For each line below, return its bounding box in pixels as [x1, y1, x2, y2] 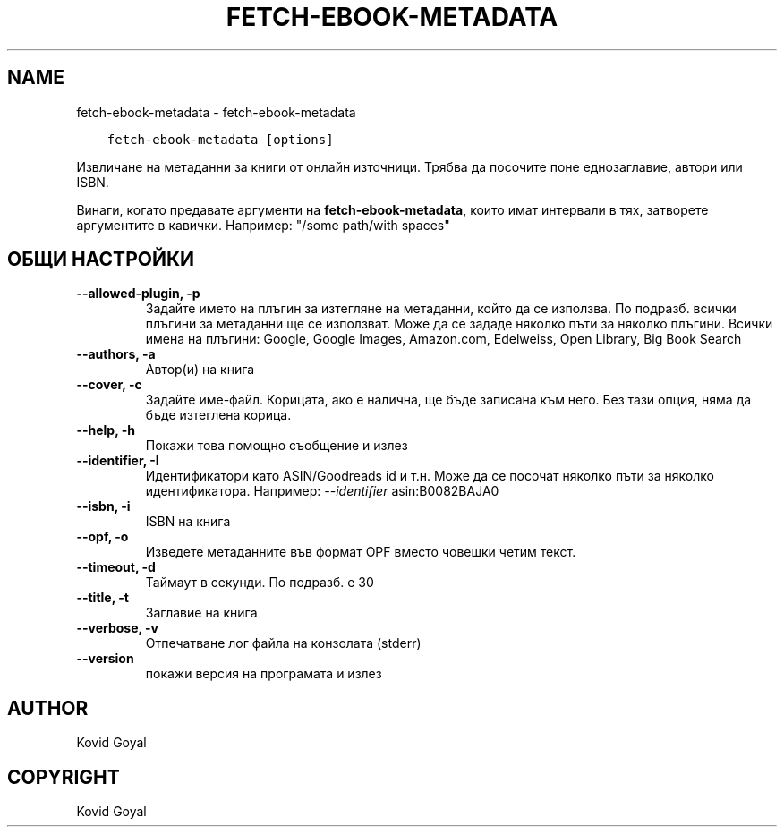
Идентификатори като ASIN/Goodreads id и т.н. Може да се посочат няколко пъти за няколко [145, 468, 714, 484]
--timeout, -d [76, 559, 156, 575]
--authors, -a [76, 346, 156, 362]
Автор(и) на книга [145, 362, 255, 378]
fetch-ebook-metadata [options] [107, 132, 334, 147]
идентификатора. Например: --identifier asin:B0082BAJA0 [145, 483, 499, 499]
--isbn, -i [76, 498, 131, 515]
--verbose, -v [76, 620, 158, 636]
